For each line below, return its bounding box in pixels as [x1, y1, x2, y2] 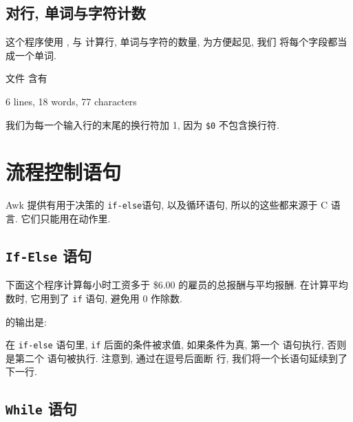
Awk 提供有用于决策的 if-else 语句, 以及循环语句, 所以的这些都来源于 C [6, 198, 328, 212]
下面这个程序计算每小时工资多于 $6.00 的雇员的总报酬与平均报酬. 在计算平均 [6, 277, 348, 292]
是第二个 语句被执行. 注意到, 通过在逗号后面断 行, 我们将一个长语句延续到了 [6, 350, 347, 365]
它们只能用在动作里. [21, 211, 111, 226]
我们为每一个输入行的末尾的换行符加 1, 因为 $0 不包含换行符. [6, 117, 279, 131]
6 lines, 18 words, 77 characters [6, 94, 137, 108]
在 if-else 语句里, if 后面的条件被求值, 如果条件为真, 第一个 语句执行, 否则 [6, 337, 347, 352]
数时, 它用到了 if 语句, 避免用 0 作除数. [6, 291, 182, 305]
